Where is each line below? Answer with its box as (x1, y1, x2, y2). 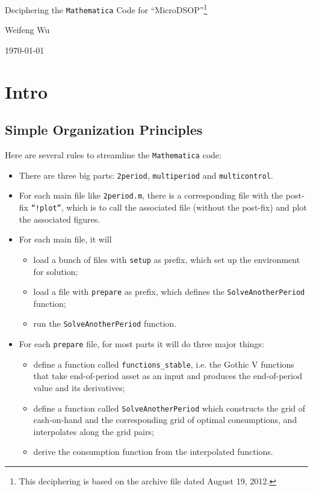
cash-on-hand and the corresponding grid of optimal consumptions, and (33, 413, 297, 426)
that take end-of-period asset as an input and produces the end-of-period (33, 369, 303, 382)
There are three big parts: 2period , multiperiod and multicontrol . (19, 168, 273, 181)
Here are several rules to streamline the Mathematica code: (5, 149, 222, 161)
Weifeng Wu (5, 23, 50, 36)
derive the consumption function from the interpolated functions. (33, 445, 273, 458)
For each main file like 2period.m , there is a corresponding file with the (19, 189, 284, 202)
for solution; (33, 265, 78, 277)
